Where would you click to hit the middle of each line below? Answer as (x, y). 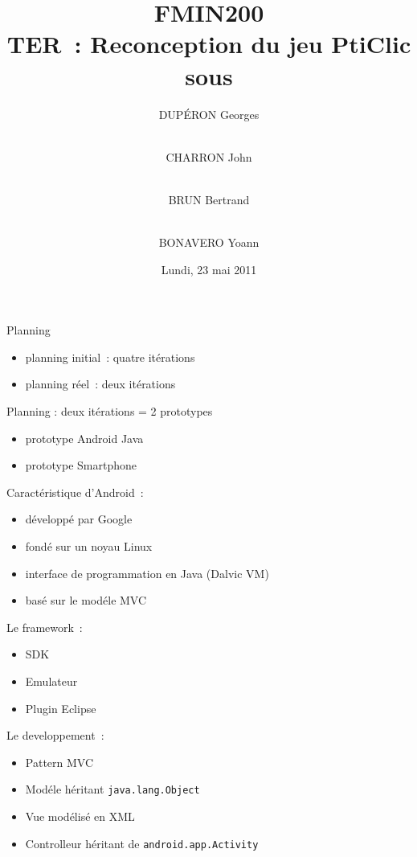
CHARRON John (209, 156)
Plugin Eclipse (61, 708)
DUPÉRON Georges (209, 114)
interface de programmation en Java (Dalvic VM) (147, 573)
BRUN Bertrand (209, 199)
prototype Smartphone (81, 465)
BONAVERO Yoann (209, 242)
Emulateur (51, 681)
